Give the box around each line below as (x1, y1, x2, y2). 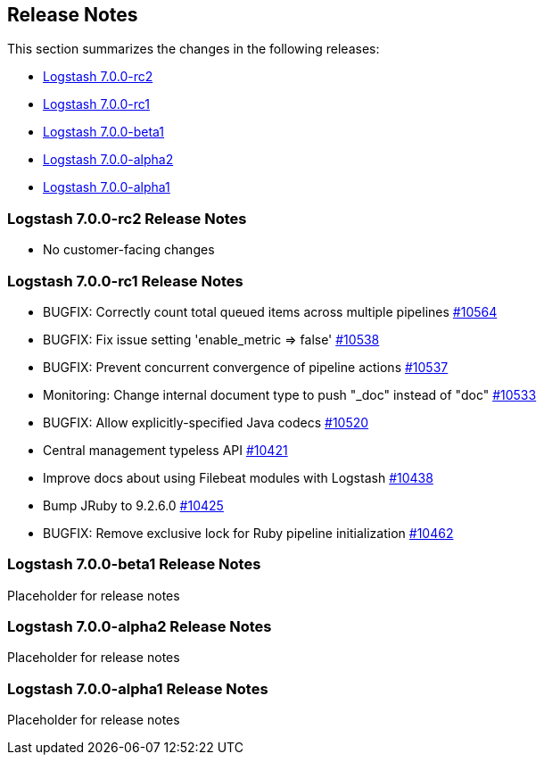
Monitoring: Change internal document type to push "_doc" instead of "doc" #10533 (43, 386, 537, 402)
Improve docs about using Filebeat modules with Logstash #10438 (43, 469, 433, 485)
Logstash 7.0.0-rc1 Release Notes (7, 271, 243, 290)
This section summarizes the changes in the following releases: (7, 41, 380, 57)
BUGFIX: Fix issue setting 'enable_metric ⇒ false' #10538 (43, 331, 380, 347)
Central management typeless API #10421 (43, 442, 288, 458)
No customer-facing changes (43, 242, 215, 258)
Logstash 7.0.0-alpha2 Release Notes (7, 617, 272, 636)
